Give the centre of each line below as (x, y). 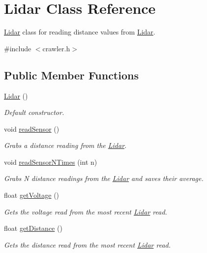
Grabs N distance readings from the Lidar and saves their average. (104, 178)
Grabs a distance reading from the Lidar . (65, 145)
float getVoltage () (32, 195)
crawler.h (56, 48)
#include (18, 48)
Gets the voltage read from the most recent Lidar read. (86, 211)
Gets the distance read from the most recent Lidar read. (87, 244)
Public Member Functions (71, 75)
